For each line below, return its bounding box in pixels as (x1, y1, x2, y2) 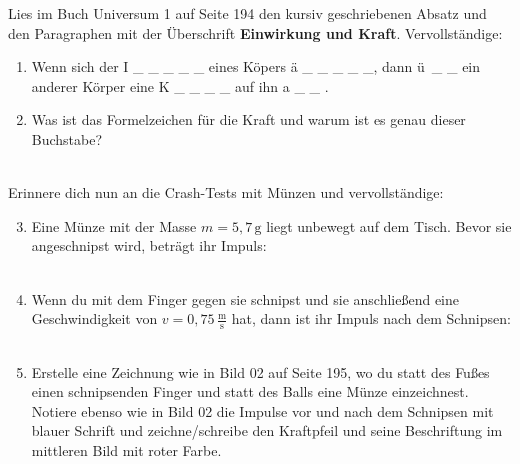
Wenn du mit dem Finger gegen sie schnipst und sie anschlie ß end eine (31, 288, 460, 309)
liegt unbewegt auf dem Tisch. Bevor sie (266, 215, 512, 236)
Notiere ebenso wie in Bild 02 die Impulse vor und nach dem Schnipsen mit (31, 400, 494, 421)
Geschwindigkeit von (31, 308, 158, 329)
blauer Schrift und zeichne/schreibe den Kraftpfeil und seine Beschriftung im (31, 420, 503, 441)
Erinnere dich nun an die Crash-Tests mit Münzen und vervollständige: (8, 182, 444, 203)
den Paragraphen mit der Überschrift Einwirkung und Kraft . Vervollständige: (8, 22, 503, 43)
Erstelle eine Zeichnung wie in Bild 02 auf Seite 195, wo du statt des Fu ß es (31, 361, 490, 382)
